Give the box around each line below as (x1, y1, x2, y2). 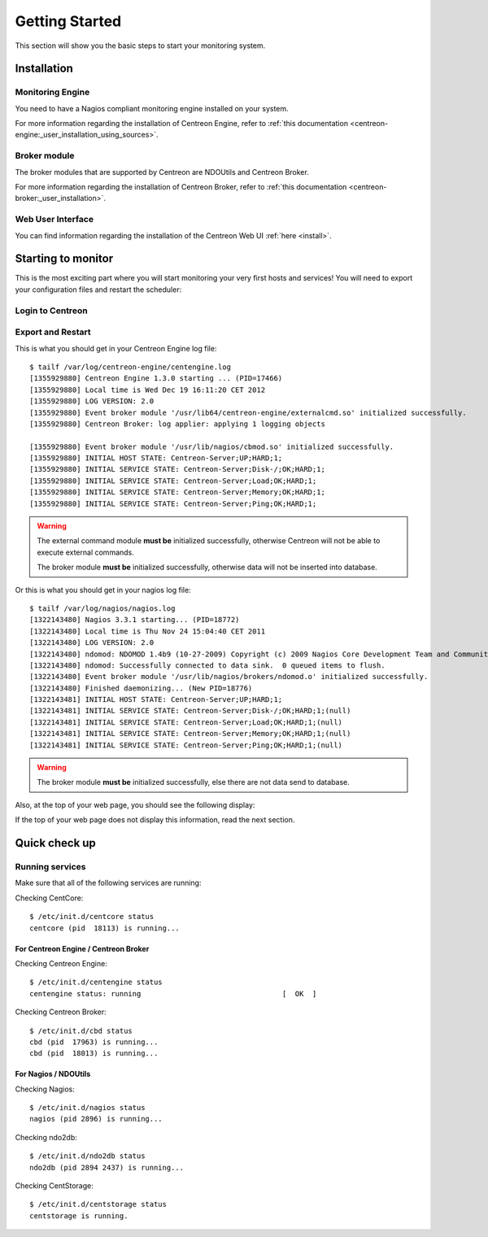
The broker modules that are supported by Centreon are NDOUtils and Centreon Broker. (15, 167, 309, 176)
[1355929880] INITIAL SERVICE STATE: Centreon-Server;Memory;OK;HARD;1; (29, 488, 325, 497)
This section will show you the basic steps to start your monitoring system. (15, 41, 266, 50)
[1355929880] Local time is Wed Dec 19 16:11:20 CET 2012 (29, 385, 266, 394)
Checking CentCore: (15, 893, 84, 903)
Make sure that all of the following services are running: (15, 878, 202, 888)
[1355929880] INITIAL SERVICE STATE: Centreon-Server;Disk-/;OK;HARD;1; (29, 464, 325, 474)
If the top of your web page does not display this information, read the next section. (15, 815, 295, 825)
